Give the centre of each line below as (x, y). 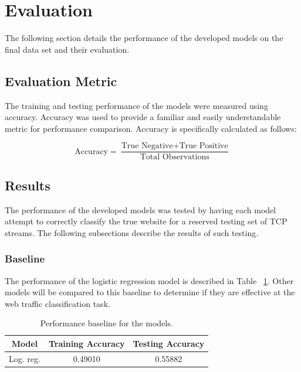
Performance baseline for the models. (106, 323)
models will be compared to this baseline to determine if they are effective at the (150, 292)
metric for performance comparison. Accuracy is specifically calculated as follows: (151, 128)
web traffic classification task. (58, 303)
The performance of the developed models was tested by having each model (141, 209)
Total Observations (175, 157)
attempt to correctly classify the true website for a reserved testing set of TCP (146, 221)
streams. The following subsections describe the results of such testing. (132, 232)
